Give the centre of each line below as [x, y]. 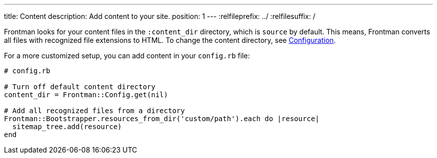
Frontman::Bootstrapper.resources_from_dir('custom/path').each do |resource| [162, 119]
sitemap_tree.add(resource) [67, 127]
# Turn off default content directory [80, 87]
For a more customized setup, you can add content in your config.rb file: [127, 56]
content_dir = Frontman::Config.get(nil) [86, 95]
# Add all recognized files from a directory [95, 111]
